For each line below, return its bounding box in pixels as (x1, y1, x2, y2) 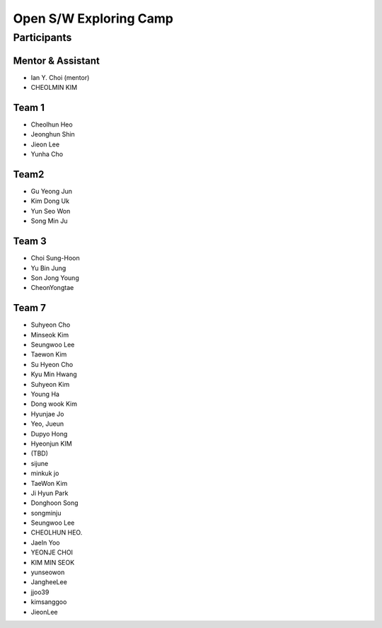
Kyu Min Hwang (30, 370, 77, 378)
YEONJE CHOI (30, 548, 74, 557)
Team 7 (13, 302, 46, 314)
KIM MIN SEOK (30, 558, 75, 566)
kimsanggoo (30, 598, 67, 606)
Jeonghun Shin (30, 130, 76, 139)
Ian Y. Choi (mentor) (30, 73, 90, 81)
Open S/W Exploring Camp (13, 11, 173, 26)
